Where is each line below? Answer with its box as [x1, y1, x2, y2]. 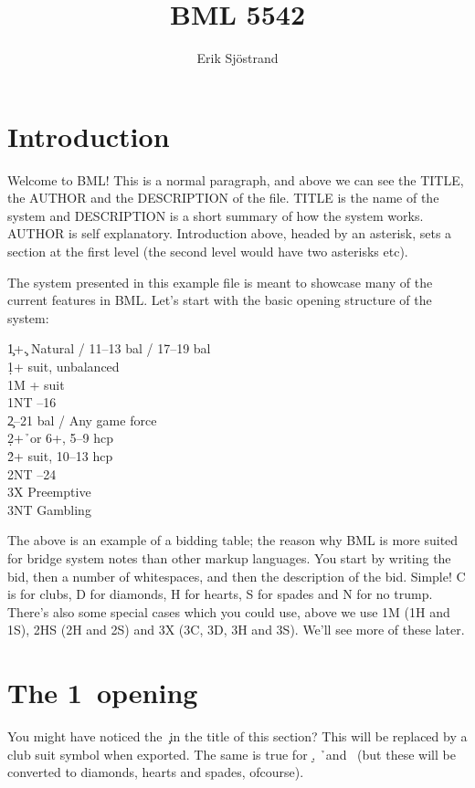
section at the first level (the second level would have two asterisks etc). [7, 242, 408, 261]
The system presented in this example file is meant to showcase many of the [7, 272, 433, 291]
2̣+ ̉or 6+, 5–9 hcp [7, 428, 113, 447]
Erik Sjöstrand [196, 48, 279, 68]
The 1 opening [7, 674, 198, 711]
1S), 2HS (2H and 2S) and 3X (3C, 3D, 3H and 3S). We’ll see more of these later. [7, 620, 465, 639]
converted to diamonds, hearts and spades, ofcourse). [7, 762, 304, 782]
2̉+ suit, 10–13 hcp [7, 446, 113, 465]
